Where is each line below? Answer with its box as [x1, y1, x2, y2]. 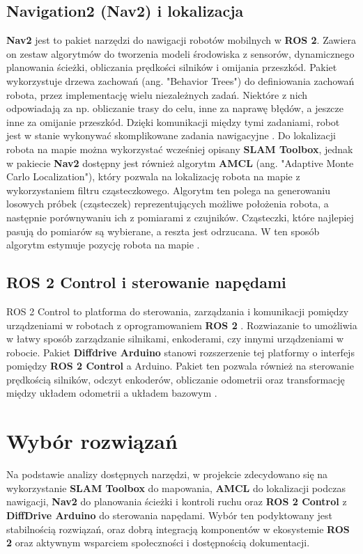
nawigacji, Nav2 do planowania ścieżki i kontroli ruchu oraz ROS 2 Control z [6, 494, 347, 509]
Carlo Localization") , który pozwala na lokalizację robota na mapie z [6, 169, 300, 184]
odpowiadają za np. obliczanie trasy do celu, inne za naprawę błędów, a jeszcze [6, 101, 344, 116]
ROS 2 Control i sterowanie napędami [6, 271, 286, 293]
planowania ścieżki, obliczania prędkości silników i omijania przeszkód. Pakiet [6, 60, 337, 74]
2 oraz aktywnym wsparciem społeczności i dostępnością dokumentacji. [6, 535, 310, 550]
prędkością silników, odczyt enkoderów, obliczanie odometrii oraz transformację [6, 372, 345, 386]
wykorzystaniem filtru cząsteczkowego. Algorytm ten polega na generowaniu [6, 182, 330, 197]
